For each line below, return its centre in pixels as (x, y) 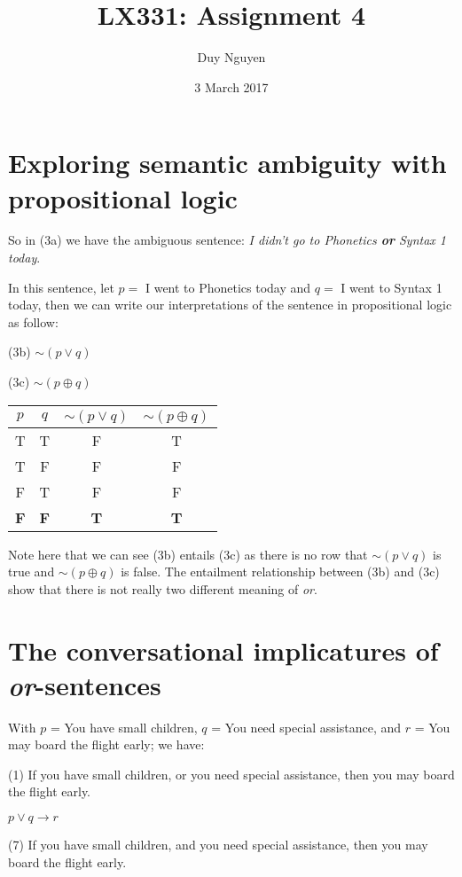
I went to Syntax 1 (392, 287)
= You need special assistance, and (306, 727)
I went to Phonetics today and (228, 287)
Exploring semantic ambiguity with (227, 163)
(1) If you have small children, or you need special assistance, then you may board (231, 774)
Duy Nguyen (231, 57)
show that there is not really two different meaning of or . (163, 588)
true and (31, 572)
